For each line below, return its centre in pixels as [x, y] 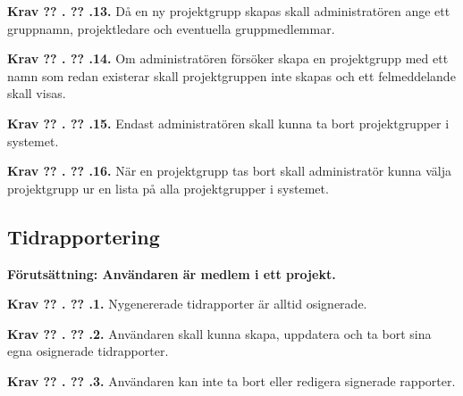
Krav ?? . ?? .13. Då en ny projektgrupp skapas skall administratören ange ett [229, 11]
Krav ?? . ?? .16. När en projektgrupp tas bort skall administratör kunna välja [230, 171]
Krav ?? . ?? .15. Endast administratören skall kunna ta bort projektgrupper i [228, 123]
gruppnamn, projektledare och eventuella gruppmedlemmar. [171, 28]
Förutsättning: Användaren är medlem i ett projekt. [172, 273]
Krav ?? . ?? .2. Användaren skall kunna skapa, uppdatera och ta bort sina [219, 333]
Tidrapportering [84, 236]
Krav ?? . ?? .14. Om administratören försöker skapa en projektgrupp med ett [228, 58]
